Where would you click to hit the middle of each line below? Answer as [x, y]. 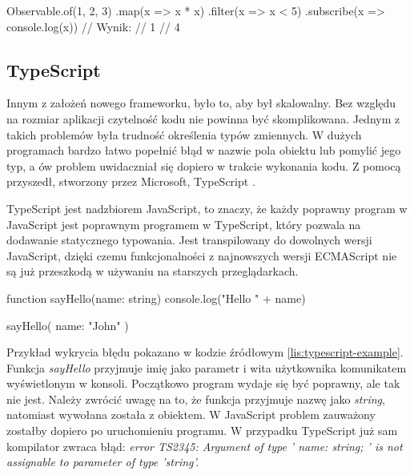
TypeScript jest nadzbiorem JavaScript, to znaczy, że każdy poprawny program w [207, 208]
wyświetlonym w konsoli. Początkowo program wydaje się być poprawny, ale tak [203, 383]
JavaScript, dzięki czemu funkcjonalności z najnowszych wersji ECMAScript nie [202, 255]
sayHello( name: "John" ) [68, 325]
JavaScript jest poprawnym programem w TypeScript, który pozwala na [184, 224]
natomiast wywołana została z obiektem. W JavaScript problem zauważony [191, 415]
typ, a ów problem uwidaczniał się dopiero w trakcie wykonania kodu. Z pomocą [204, 165]
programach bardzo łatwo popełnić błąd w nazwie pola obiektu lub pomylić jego [204, 150]
